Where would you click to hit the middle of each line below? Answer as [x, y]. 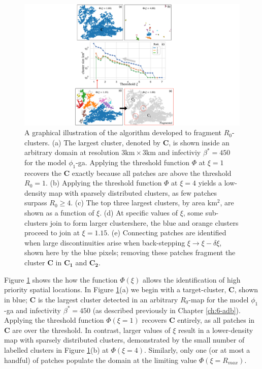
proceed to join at [52, 233]
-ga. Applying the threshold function [133, 162]
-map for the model [219, 299]
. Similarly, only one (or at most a [197, 349]
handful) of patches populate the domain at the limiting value [101, 360]
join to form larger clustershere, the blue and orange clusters [144, 222]
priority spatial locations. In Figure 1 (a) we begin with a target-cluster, [115, 289]
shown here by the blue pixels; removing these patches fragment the [130, 252]
